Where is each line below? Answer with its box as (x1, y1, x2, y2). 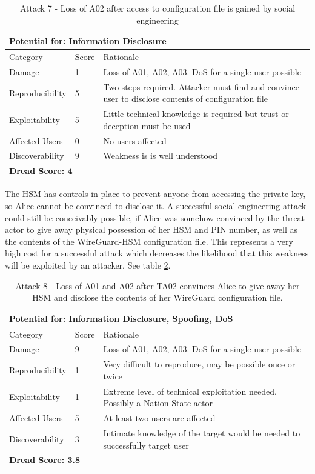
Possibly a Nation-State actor (103, 396, 213, 409)
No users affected (103, 134, 167, 147)
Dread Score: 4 (9, 164, 73, 177)
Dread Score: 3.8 (9, 453, 81, 466)
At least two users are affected (103, 412, 216, 424)
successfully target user (103, 438, 189, 451)
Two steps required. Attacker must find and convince (103, 80, 299, 93)
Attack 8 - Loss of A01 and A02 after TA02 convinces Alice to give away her (15, 279, 300, 292)
